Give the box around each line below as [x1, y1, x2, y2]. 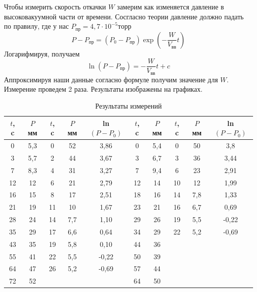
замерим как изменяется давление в [117, 1, 224, 11]
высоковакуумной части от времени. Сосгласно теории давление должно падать [4, 11, 244, 21]
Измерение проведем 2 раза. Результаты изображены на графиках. [4, 84, 203, 94]
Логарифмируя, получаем [4, 48, 80, 58]
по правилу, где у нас [4, 21, 69, 31]
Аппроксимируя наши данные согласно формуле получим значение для [4, 74, 218, 84]
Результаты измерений [95, 100, 162, 111]
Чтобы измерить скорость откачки [4, 1, 106, 11]
